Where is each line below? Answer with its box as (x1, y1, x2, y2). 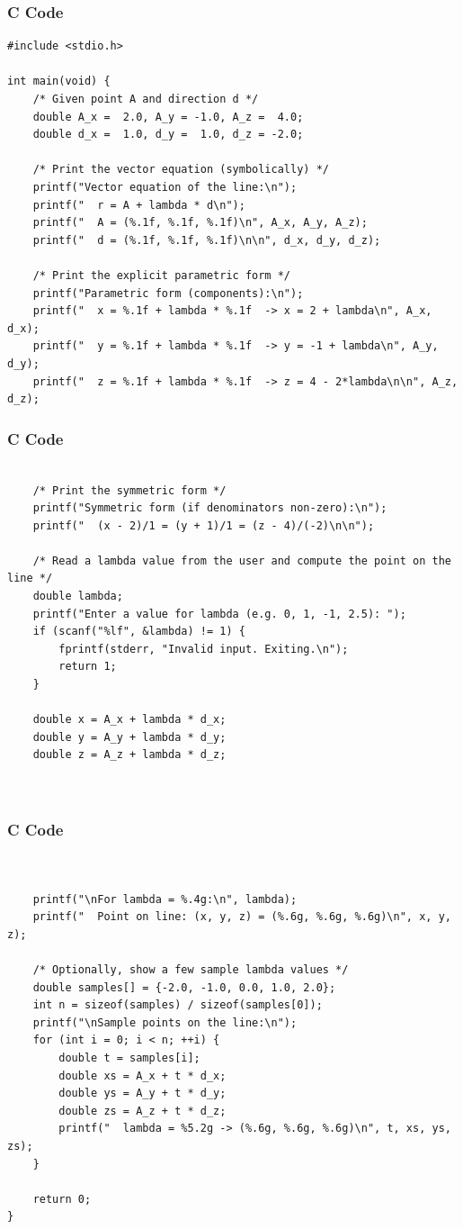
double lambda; (32, 590, 123, 603)
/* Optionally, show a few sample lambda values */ (32, 962, 349, 976)
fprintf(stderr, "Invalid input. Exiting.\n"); (58, 642, 349, 655)
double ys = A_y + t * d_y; (58, 1087, 227, 1100)
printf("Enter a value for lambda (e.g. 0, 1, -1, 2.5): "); (32, 607, 406, 620)
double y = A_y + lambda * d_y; (32, 730, 227, 744)
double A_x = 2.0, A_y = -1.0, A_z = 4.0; (32, 110, 304, 123)
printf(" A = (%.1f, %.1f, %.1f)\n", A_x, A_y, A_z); (32, 216, 368, 230)
